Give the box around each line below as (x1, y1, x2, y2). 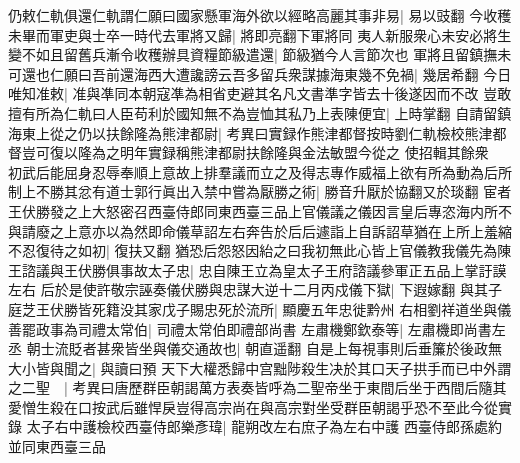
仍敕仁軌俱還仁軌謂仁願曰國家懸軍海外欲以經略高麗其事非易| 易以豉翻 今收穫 (8, 5, 512, 25)
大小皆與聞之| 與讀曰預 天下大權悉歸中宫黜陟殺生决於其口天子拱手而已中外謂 (8, 357, 512, 378)
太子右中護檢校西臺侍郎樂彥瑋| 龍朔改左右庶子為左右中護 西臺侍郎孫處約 (26, 416, 502, 437)
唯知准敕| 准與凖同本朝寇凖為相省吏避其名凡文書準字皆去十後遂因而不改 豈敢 (8, 83, 512, 104)
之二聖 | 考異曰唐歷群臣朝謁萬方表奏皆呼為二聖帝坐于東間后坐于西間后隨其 (8, 377, 507, 398)
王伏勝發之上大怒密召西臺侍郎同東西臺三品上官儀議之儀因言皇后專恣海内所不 (8, 200, 512, 221)
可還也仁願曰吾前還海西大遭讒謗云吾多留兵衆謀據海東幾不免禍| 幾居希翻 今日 (8, 63, 512, 84)
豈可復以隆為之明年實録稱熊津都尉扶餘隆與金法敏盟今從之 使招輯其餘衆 (21, 142, 489, 163)
